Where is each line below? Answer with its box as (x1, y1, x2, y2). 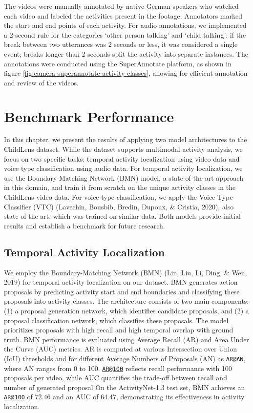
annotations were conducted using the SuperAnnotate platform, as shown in (4, 58, 232, 68)
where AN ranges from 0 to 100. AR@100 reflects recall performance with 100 (4, 363, 232, 373)
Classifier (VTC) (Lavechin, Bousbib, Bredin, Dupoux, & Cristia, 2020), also (4, 201, 234, 211)
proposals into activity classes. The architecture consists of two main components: (4, 296, 249, 306)
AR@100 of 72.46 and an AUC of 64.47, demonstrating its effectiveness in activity (4, 392, 245, 402)
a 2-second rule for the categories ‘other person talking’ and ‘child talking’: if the (4, 29, 246, 40)
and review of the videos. (4, 77, 79, 87)
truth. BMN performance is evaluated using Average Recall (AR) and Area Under (4, 334, 249, 344)
